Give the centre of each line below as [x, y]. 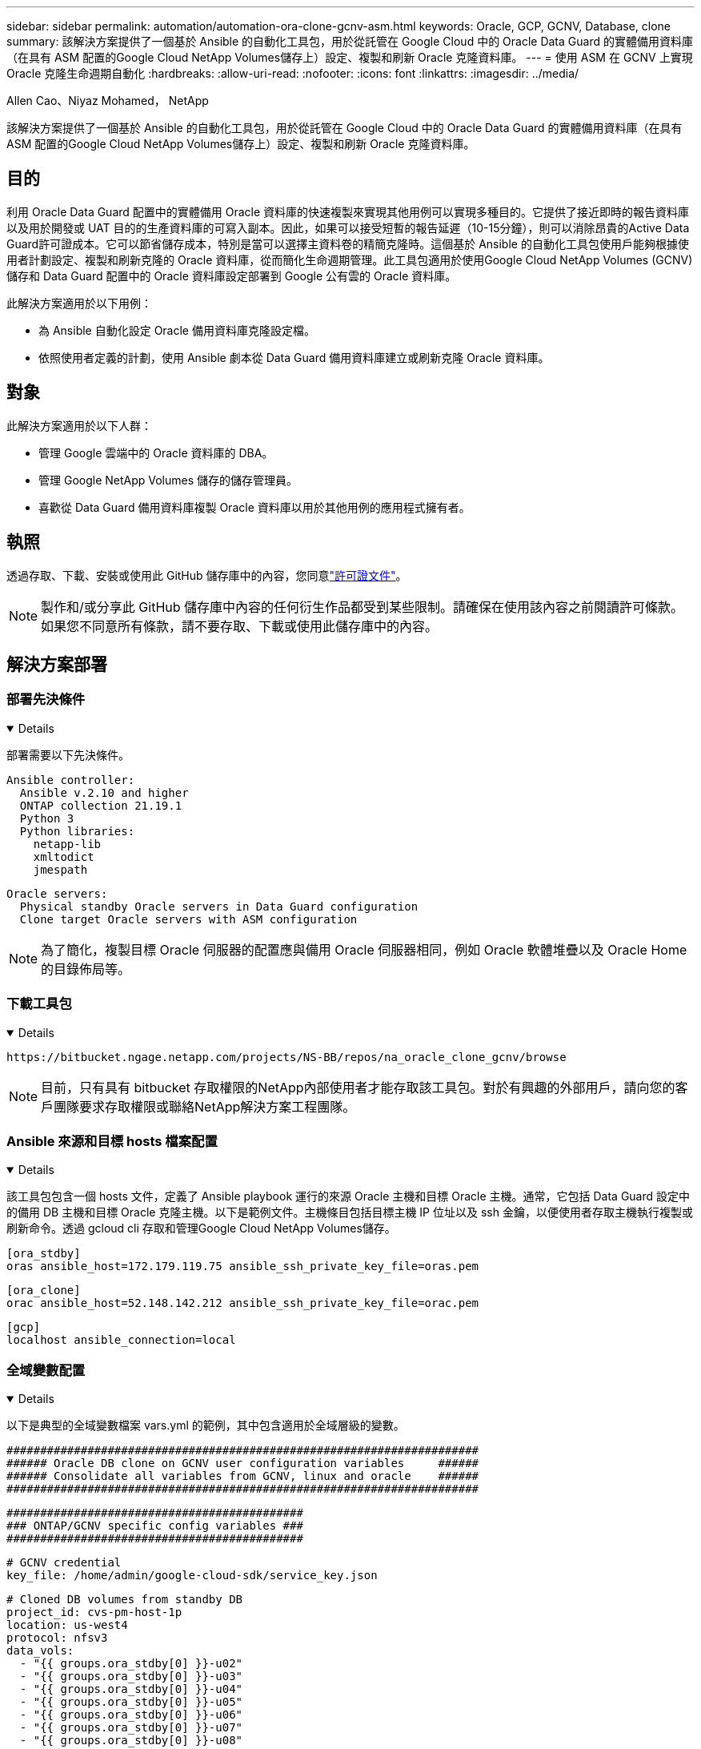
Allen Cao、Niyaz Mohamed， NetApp [108, 101]
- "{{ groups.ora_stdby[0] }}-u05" [131, 1702]
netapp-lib [67, 844]
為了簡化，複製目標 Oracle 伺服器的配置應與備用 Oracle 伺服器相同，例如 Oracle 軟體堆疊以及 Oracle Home [364, 949]
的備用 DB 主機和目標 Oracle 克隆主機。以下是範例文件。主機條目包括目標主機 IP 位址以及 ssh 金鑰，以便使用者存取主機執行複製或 [350, 1212]
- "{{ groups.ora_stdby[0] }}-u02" [131, 1663]
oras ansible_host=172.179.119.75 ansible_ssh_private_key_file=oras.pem [243, 1267]
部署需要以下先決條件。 [68, 754]
